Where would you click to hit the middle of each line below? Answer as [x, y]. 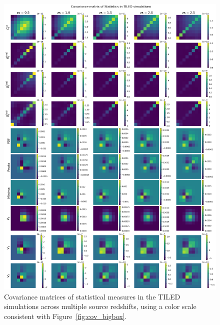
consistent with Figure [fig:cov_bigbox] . [65, 316]
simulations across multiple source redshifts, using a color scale [100, 306]
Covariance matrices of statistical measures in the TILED [92, 296]
